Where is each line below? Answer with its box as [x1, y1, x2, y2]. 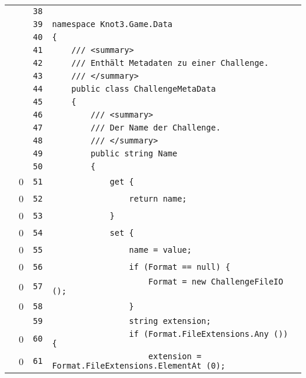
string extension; [129, 316, 211, 326]
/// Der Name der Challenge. [90, 123, 221, 132]
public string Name [90, 149, 178, 158]
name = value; [129, 245, 192, 255]
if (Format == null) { [129, 262, 231, 272]
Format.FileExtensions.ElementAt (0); [52, 361, 226, 370]
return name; [129, 193, 187, 203]
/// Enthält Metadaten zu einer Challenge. [71, 58, 269, 68]
